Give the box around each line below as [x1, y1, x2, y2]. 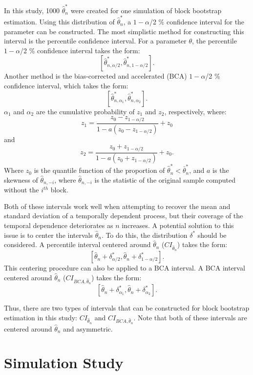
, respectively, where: [164, 106, 227, 116]
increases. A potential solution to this [122, 220, 234, 230]
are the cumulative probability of [36, 106, 135, 116]
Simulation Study [4, 352, 124, 372]
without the [4, 185, 39, 195]
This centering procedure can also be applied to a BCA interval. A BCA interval [4, 263, 245, 273]
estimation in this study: [4, 312, 77, 322]
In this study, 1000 [4, 5, 60, 15]
